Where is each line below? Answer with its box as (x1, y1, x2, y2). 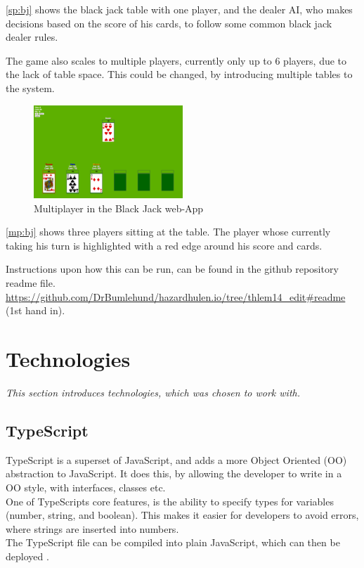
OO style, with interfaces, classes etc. (6, 479, 166, 494)
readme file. (6, 276, 56, 290)
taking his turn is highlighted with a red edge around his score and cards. (6, 238, 323, 252)
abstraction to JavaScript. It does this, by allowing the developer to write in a (6, 466, 342, 481)
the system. (6, 80, 55, 95)
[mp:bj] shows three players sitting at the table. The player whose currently (6, 224, 331, 239)
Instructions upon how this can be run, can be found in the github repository (6, 262, 339, 276)
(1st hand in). (6, 303, 65, 318)
